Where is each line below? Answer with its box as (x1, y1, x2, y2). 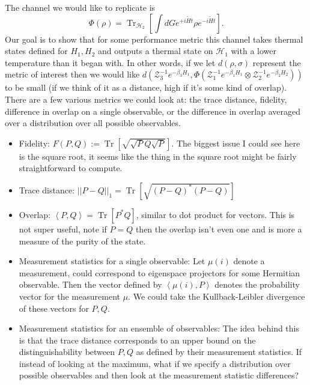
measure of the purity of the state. (19, 234, 146, 247)
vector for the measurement (19, 290, 120, 302)
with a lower (231, 44, 276, 57)
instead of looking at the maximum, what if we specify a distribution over (19, 357, 291, 369)
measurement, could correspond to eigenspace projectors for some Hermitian (19, 266, 300, 279)
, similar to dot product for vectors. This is (136, 208, 295, 220)
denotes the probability (214, 278, 300, 291)
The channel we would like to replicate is (5, 1, 156, 13)
